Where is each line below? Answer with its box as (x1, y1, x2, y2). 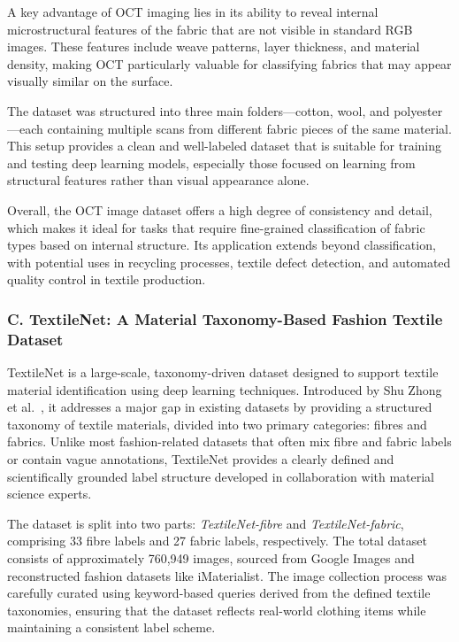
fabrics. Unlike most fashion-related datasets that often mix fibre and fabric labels (7, 432, 452, 451)
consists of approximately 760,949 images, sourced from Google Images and (7, 548, 415, 567)
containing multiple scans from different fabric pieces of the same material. (47, 119, 452, 137)
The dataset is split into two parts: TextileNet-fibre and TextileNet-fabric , (7, 514, 404, 532)
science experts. (7, 484, 92, 503)
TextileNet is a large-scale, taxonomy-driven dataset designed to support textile (7, 363, 439, 382)
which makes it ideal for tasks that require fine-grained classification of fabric (7, 218, 425, 236)
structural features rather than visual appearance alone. (7, 171, 310, 190)
